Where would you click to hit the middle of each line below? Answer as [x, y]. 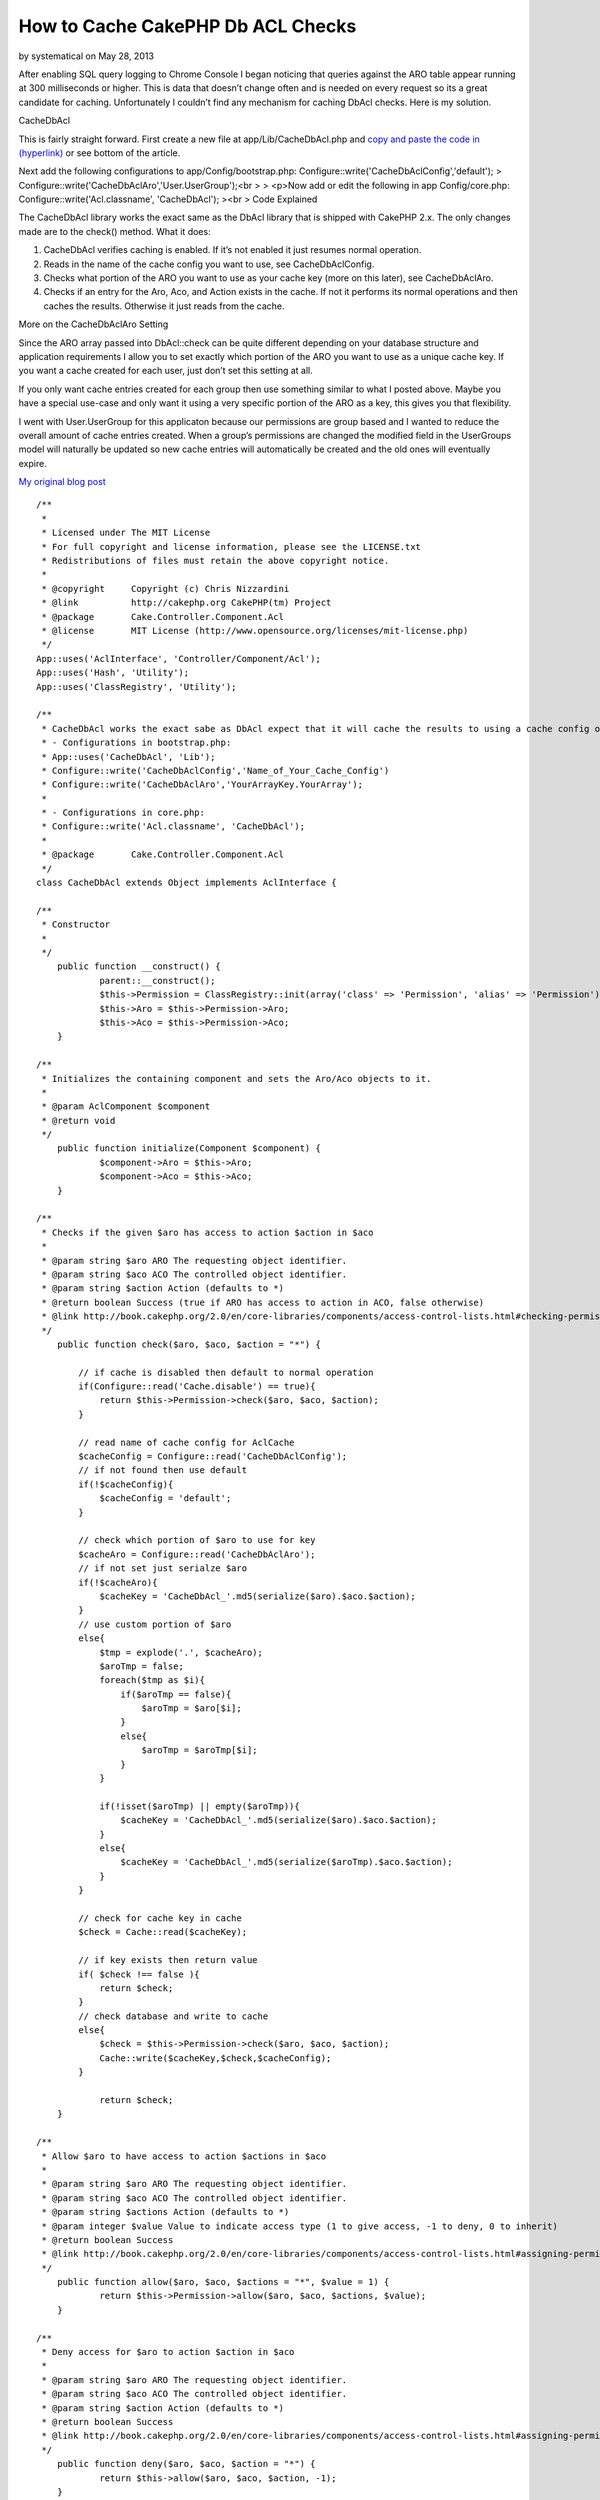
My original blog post [62, 482]
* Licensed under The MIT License [126, 533]
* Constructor [76, 924]
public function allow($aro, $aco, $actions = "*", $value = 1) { [223, 2282]
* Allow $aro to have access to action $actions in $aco [184, 2156]
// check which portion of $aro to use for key [197, 1540]
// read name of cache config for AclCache [186, 1442]
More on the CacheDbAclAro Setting [93, 324]
